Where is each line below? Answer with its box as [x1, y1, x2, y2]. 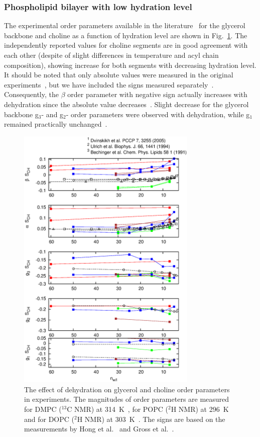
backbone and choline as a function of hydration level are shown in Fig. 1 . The [4, 30, 247, 40]
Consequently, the [4, 89, 59, 100]
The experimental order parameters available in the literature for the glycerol [4, 20, 245, 31]
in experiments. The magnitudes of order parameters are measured [24, 394, 229, 404]
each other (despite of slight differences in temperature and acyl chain [4, 50, 219, 60]
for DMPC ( [24, 403, 62, 414]
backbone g [4, 109, 39, 119]
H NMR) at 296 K [171, 403, 229, 414]
